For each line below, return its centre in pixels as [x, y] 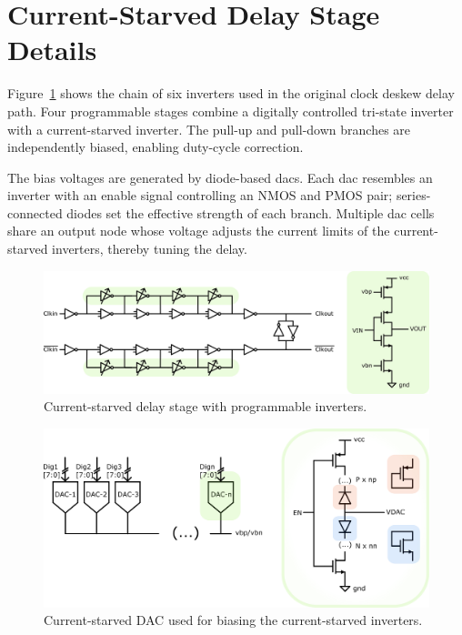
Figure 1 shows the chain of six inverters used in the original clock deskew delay [231, 93]
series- [413, 195]
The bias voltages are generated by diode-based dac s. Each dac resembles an [220, 177]
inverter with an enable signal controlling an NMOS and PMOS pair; [200, 195]
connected [35, 212]
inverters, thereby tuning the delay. [150, 249]
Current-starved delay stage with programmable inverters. [206, 406]
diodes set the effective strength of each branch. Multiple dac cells [251, 212]
